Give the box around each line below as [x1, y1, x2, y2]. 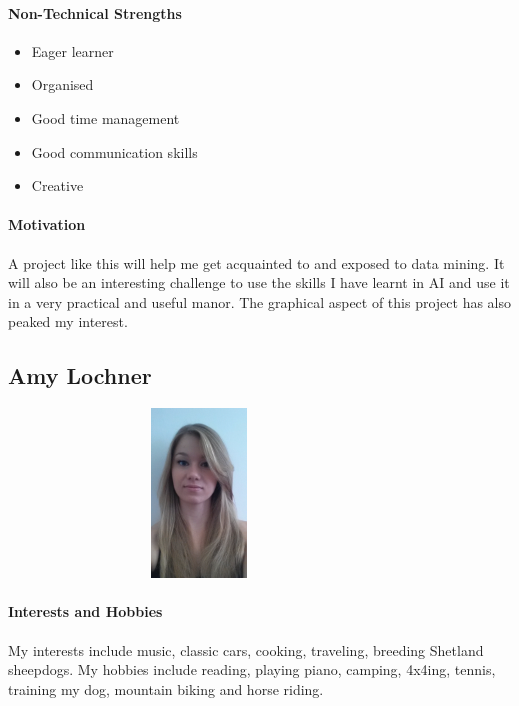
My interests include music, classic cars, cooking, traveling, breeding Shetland [8, 639, 484, 660]
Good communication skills [31, 141, 198, 162]
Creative [31, 175, 84, 196]
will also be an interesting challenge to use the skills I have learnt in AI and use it [8, 272, 510, 293]
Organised [31, 74, 94, 95]
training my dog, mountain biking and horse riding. [8, 678, 324, 699]
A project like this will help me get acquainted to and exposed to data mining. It [8, 252, 505, 273]
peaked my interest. [8, 311, 128, 332]
